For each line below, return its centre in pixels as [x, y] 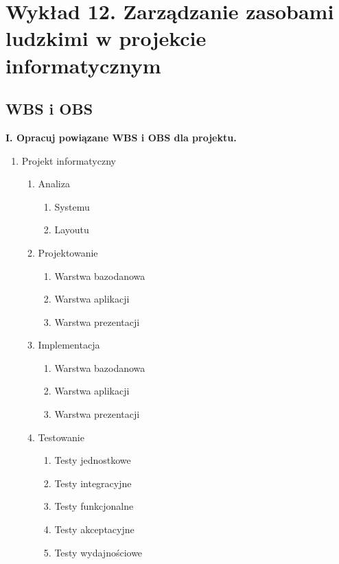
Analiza [54, 184]
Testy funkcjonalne [94, 506]
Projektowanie [68, 252]
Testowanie [61, 437]
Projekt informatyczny [69, 160]
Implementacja [69, 345]
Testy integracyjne [93, 483]
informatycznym [83, 65]
